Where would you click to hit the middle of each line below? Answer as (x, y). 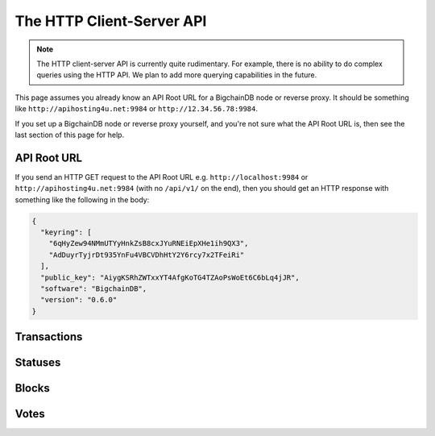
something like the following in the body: (82, 199)
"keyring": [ (66, 232)
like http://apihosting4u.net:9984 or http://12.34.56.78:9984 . (136, 109)
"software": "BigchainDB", (94, 289)
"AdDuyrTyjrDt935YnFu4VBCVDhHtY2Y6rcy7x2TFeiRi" (147, 255)
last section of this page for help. (70, 135)
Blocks (32, 388)
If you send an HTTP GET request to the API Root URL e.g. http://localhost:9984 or (162, 176)
